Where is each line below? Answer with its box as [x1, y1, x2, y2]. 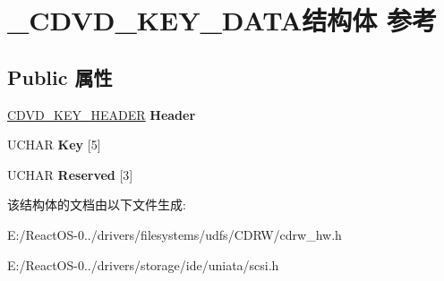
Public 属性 [7, 63, 113, 90]
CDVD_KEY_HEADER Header [7, 105, 196, 123]
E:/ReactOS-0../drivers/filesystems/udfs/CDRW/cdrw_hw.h [7, 225, 342, 243]
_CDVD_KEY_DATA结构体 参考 [7, 2, 438, 38]
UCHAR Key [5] [7, 135, 101, 154]
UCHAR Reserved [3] [7, 165, 133, 183]
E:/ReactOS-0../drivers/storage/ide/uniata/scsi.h [7, 255, 279, 274]
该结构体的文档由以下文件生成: [7, 195, 186, 214]
